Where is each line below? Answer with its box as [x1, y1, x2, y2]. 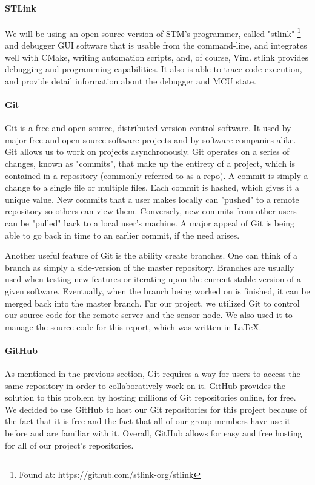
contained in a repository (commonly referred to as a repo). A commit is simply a [5, 169, 308, 181]
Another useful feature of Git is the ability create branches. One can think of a [5, 249, 298, 262]
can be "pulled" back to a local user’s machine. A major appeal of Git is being [5, 216, 294, 229]
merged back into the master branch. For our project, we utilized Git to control [5, 296, 300, 309]
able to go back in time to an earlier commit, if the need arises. [5, 228, 240, 241]
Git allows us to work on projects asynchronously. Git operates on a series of [5, 145, 290, 158]
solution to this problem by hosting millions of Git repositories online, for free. [5, 391, 296, 404]
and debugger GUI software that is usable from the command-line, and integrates [5, 39, 307, 52]
